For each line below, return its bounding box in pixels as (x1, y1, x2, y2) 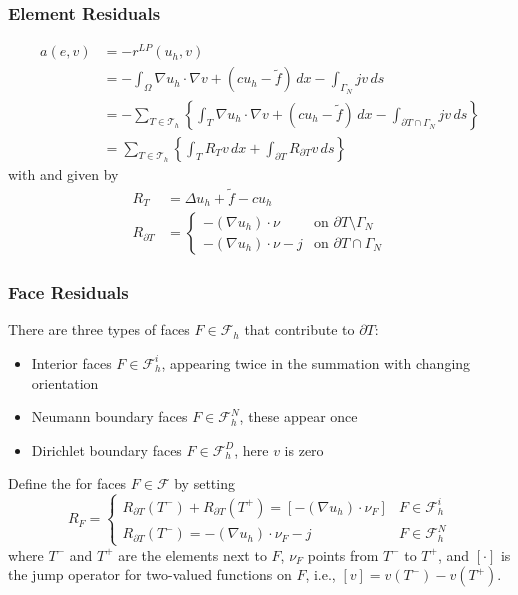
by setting (174, 473, 235, 494)
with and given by (8, 163, 119, 184)
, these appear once (239, 406, 358, 427)
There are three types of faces (8, 319, 190, 340)
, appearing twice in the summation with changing (161, 352, 471, 373)
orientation (31, 372, 99, 393)
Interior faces (31, 352, 112, 373)
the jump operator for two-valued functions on (8, 564, 292, 585)
